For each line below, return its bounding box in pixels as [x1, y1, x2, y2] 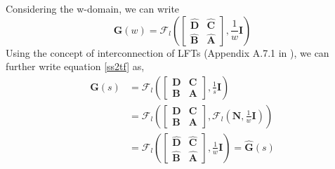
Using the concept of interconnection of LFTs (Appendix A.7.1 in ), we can [6, 45, 329, 60]
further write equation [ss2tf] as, [6, 59, 145, 74]
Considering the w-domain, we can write [6, 1, 180, 15]
